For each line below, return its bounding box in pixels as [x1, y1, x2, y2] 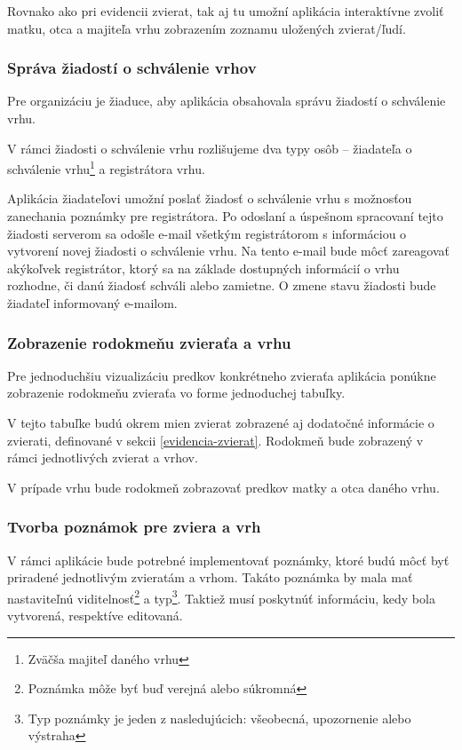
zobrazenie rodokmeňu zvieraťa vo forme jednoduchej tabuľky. [7, 383, 346, 402]
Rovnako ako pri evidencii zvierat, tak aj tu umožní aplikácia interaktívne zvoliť [7, 2, 444, 20]
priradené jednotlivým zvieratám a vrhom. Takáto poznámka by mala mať [7, 568, 413, 587]
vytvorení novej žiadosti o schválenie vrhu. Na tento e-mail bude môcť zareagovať [7, 241, 450, 260]
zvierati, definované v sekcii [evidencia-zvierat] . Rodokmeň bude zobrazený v [7, 430, 424, 449]
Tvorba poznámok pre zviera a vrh [7, 516, 261, 538]
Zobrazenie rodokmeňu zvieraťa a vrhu [7, 331, 291, 353]
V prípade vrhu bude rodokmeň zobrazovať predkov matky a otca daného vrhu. [7, 478, 440, 496]
